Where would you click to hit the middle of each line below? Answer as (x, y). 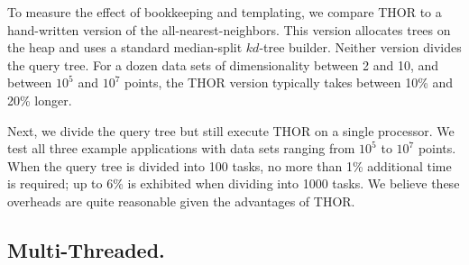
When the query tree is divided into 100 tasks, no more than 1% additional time (230, 165)
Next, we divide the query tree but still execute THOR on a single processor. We (231, 130)
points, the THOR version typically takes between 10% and (289, 82)
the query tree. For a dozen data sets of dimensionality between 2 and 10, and (223, 64)
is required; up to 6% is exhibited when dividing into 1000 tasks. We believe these (234, 183)
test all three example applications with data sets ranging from (181, 148)
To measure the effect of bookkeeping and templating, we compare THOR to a (225, 12)
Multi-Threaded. (86, 249)
